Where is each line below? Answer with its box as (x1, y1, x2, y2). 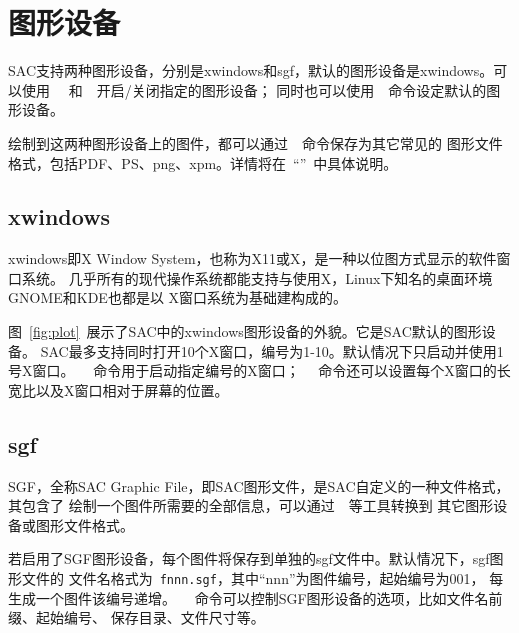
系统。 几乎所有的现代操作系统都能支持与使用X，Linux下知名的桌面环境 (21, 267, 493, 288)
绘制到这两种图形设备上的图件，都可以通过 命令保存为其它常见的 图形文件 (8, 132, 503, 153)
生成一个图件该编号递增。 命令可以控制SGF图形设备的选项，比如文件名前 (8, 587, 503, 608)
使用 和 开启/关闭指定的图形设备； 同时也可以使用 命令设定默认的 (21, 79, 487, 100)
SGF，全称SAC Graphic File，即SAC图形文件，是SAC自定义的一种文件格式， (8, 475, 510, 496)
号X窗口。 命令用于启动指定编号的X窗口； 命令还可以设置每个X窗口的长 (8, 360, 511, 381)
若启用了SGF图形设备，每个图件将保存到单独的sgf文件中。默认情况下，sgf (8, 548, 490, 569)
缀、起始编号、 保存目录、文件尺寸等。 (8, 607, 265, 628)
